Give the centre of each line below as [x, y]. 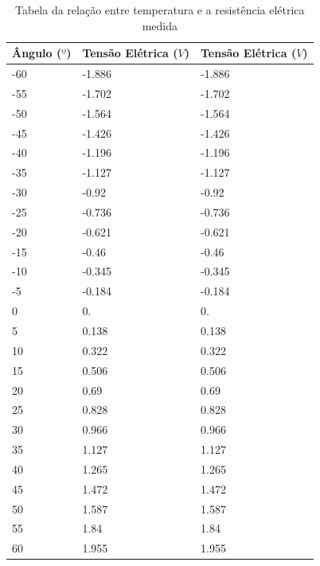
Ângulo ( [37, 53]
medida [160, 25]
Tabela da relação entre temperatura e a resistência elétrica [160, 10]
